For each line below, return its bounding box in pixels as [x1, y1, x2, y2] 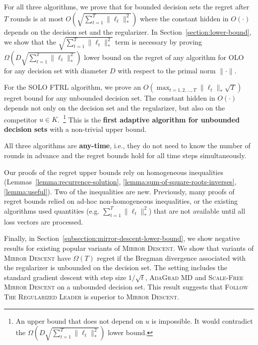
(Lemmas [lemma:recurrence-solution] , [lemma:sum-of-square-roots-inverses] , [4, 176, 237, 187]
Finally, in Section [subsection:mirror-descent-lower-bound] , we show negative [4, 233, 240, 243]
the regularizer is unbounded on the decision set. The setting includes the [4, 262, 228, 273]
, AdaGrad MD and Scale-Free [145, 272, 244, 282]
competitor [4, 114, 37, 124]
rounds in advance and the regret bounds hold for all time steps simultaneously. [4, 150, 247, 160]
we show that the [4, 37, 57, 47]
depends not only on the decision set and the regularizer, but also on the [4, 102, 225, 113]
